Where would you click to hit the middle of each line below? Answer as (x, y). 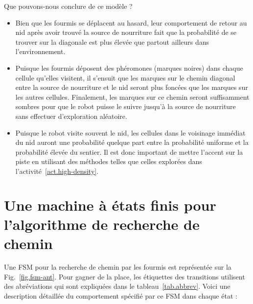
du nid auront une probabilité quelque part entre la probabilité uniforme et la (132, 142)
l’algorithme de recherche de (102, 224)
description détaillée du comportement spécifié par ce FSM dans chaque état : (121, 295)
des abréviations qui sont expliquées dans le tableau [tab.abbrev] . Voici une (117, 286)
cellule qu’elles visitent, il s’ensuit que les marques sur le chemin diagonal (125, 77)
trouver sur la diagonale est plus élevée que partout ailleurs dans (112, 41)
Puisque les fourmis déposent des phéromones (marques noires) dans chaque (129, 68)
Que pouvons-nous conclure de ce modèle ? (68, 6)
